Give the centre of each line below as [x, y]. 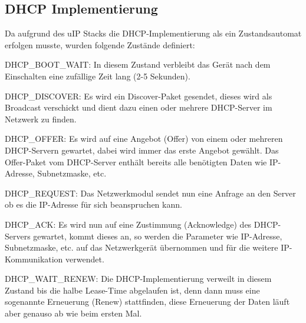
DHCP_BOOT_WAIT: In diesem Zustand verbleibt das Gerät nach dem [138, 64]
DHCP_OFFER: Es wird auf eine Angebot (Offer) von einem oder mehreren [144, 139]
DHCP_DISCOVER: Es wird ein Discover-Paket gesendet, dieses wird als [139, 96]
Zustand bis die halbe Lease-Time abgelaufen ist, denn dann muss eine [132, 290]
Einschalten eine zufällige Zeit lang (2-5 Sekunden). [98, 76]
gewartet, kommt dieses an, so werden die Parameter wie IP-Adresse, [158, 236]
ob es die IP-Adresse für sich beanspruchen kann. [93, 204]
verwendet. [85, 259]
